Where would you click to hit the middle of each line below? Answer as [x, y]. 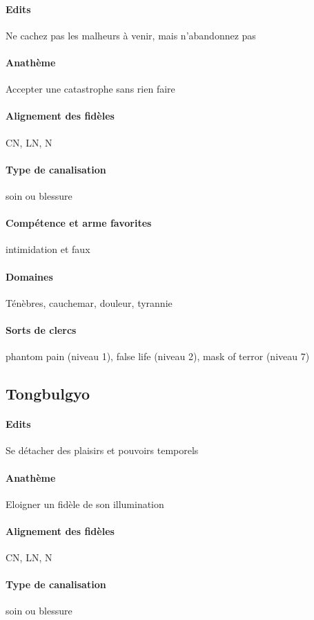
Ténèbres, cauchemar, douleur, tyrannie [89, 302]
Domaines [29, 276]
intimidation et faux [48, 249]
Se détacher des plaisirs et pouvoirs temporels [102, 450]
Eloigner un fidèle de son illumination [85, 504]
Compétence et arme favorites [79, 223]
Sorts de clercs [41, 329]
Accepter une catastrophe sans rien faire [90, 89]
